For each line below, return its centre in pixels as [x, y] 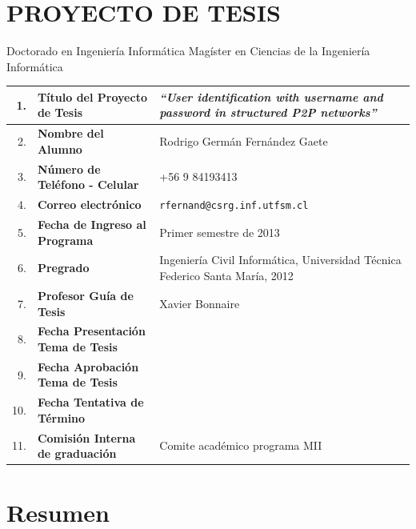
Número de [69, 168]
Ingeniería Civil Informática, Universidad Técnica [280, 260]
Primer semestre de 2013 [220, 232]
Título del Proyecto [92, 96]
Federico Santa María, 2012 [226, 276]
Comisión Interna [86, 437]
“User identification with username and [271, 96]
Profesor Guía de [85, 295]
